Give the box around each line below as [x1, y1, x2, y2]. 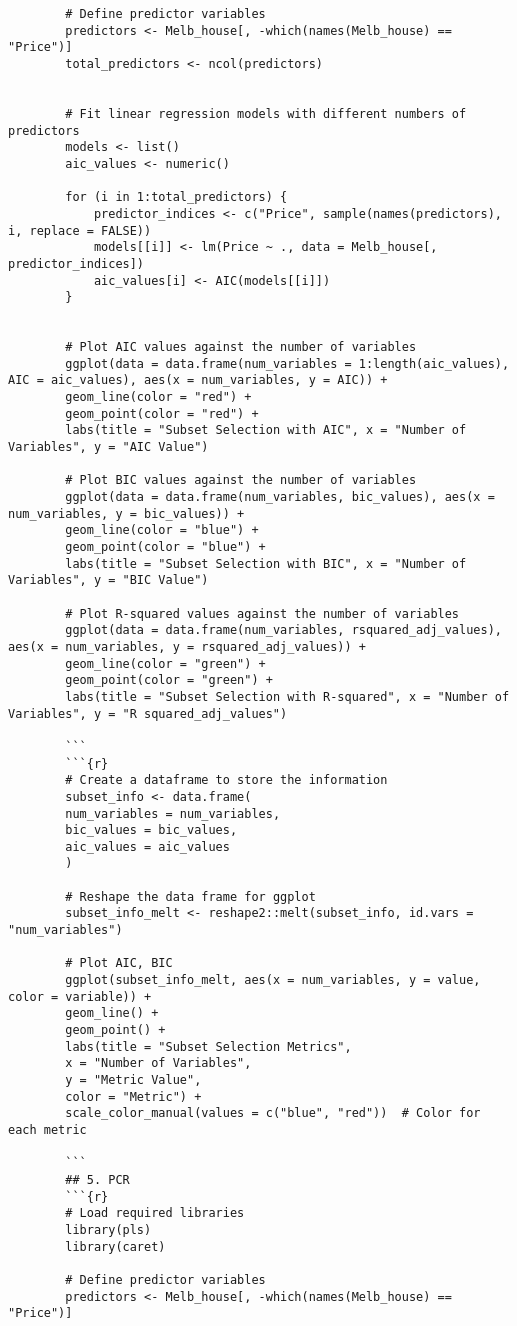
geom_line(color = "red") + [65, 390, 252, 405]
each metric [8, 1122, 87, 1137]
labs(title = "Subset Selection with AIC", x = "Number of [65, 423, 467, 438]
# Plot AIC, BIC [65, 956, 173, 971]
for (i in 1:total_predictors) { [65, 190, 288, 205]
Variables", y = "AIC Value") [8, 440, 209, 455]
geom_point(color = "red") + [65, 406, 259, 421]
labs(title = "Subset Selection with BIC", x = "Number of [65, 556, 467, 571]
